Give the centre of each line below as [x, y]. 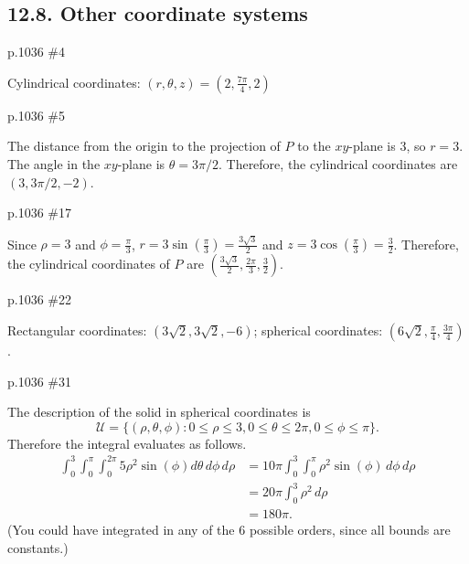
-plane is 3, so [387, 146]
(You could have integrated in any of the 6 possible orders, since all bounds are [229, 530]
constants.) [38, 547]
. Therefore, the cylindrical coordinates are [338, 163]
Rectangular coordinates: [77, 330]
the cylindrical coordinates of [89, 264]
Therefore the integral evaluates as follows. [127, 443]
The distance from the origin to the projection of [144, 146]
